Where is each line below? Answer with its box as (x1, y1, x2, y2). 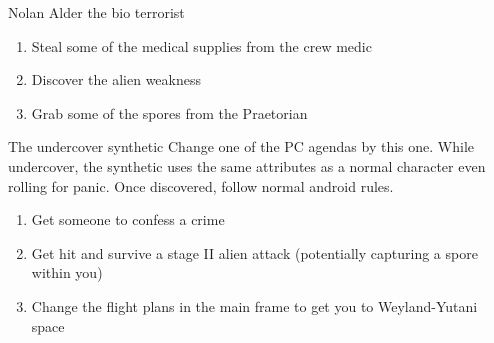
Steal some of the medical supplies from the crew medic (31, 35, 372, 56)
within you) (31, 262, 103, 283)
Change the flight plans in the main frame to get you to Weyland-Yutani (31, 295, 478, 316)
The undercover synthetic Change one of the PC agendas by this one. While (8, 136, 475, 157)
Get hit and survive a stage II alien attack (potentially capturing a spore (31, 242, 478, 263)
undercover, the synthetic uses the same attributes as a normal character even (8, 155, 486, 176)
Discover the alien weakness (31, 69, 202, 90)
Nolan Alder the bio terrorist (8, 2, 185, 22)
